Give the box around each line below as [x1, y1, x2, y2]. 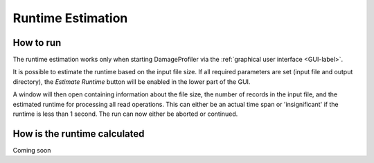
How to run [12, 37, 62, 49]
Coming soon [12, 146, 51, 154]
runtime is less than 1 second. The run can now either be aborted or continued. [12, 110, 238, 118]
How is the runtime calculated [12, 128, 145, 139]
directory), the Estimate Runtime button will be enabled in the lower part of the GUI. [12, 77, 251, 86]
